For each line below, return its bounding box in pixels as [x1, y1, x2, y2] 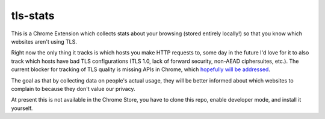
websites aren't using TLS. [11, 38, 78, 45]
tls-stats [11, 9, 55, 22]
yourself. [11, 105, 33, 112]
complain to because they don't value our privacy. [11, 85, 135, 92]
